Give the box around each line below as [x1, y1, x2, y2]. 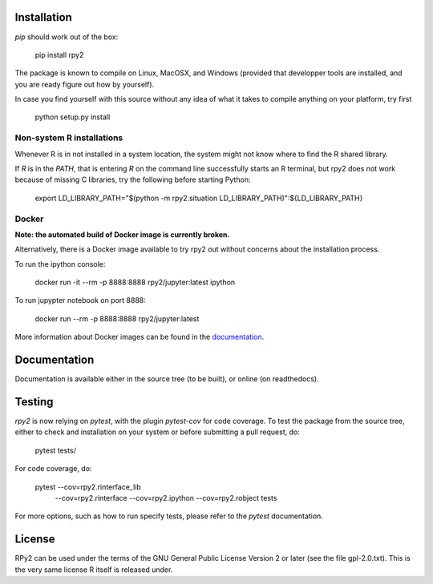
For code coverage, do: [14, 464, 92, 473]
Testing [14, 395, 54, 409]
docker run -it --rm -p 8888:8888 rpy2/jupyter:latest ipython [34, 277, 236, 288]
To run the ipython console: [14, 259, 106, 268]
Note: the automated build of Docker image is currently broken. [14, 229, 230, 240]
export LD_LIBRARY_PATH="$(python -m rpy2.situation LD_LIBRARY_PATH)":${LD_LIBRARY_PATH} [34, 193, 363, 203]
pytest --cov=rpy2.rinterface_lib [34, 481, 142, 492]
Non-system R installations [14, 132, 123, 143]
